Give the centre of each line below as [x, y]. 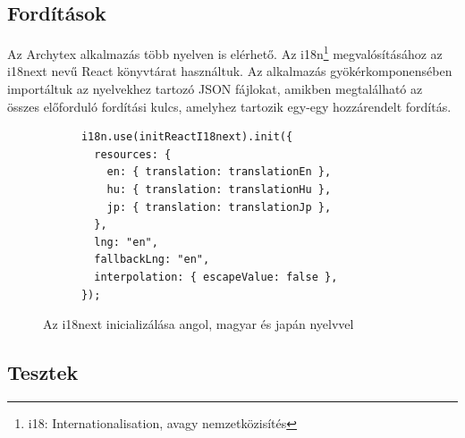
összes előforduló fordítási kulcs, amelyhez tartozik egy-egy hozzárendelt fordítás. [229, 106]
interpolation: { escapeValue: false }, [216, 277]
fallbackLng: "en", [152, 260]
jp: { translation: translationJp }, [219, 207]
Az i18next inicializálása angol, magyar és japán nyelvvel [199, 324]
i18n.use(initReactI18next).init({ [187, 137]
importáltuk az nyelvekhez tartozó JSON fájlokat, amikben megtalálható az [215, 89]
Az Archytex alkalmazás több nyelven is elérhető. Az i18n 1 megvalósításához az [225, 52]
